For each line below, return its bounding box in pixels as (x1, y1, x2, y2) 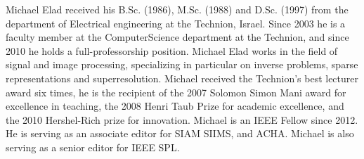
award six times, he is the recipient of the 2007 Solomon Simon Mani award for (6, 84, 346, 99)
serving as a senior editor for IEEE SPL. (6, 139, 180, 154)
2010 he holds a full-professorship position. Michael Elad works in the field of (6, 43, 338, 58)
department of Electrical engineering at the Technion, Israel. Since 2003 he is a (6, 15, 346, 30)
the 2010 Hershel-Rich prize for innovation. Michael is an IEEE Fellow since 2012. (6, 112, 358, 127)
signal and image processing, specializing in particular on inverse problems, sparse (6, 57, 358, 72)
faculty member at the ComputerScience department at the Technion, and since (6, 30, 349, 44)
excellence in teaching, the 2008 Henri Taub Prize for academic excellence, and (6, 98, 344, 113)
